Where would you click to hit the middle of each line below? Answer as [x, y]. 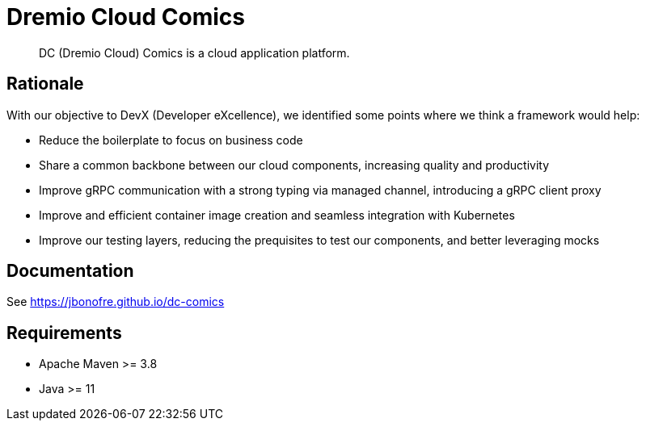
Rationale [45, 84]
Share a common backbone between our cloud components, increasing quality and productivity [294, 165]
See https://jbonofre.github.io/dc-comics [116, 302]
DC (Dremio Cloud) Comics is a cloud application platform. [194, 52]
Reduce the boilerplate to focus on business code [171, 140]
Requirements [64, 333]
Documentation [70, 271]
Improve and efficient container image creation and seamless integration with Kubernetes [277, 215]
